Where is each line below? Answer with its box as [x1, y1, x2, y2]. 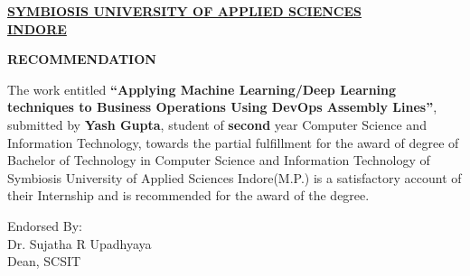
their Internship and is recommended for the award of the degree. [7, 186, 370, 205]
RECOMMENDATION [7, 50, 156, 69]
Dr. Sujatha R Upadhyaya [7, 234, 152, 253]
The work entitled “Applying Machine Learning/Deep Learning [7, 79, 397, 98]
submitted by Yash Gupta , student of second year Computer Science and [7, 115, 427, 133]
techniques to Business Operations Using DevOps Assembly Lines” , [7, 97, 437, 116]
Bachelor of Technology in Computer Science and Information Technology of [7, 151, 430, 170]
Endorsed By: [7, 216, 82, 235]
